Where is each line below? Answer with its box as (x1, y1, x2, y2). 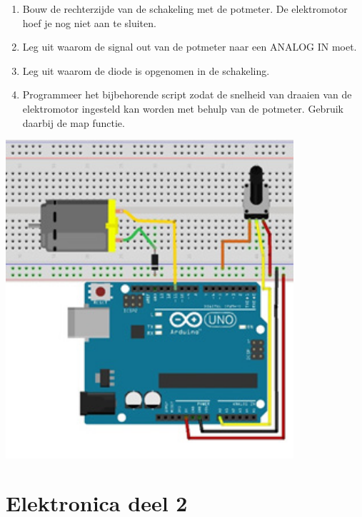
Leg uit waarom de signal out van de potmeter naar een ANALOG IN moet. (22, 39, 357, 54)
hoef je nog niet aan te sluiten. (22, 15, 156, 30)
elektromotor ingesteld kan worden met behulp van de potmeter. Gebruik (22, 101, 343, 116)
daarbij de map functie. (22, 115, 125, 130)
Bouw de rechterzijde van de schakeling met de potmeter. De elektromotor (22, 1, 348, 16)
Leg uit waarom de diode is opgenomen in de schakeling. (22, 63, 270, 78)
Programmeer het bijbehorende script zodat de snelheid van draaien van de (22, 87, 352, 102)
